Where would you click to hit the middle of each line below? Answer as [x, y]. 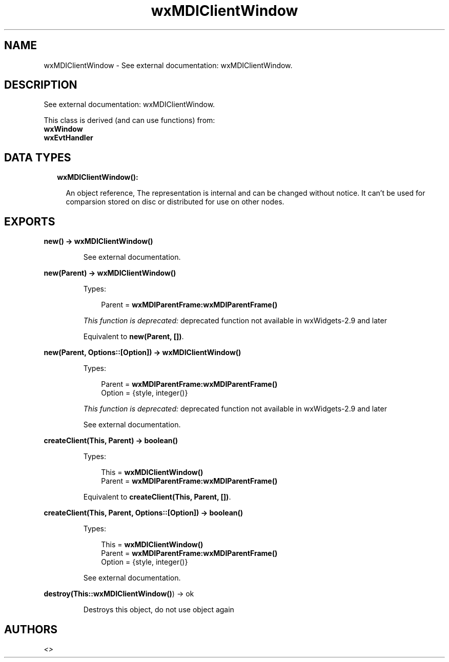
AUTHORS [31, 629]
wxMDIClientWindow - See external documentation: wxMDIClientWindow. [168, 65]
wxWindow [63, 129]
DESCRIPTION [41, 85]
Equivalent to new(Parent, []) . [134, 337]
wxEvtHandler [68, 138]
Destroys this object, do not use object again [159, 610]
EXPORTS [30, 221]
